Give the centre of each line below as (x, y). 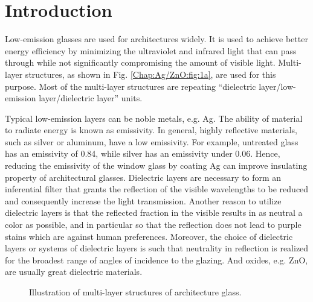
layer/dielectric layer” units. (91, 98)
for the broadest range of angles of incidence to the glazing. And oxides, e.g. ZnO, (156, 260)
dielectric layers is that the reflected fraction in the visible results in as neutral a (154, 212)
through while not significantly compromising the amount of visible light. (140, 62)
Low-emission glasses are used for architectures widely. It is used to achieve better (156, 39)
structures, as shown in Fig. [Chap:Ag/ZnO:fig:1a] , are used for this (150, 74)
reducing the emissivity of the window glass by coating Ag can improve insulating (156, 165)
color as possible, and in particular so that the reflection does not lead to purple (153, 225)
